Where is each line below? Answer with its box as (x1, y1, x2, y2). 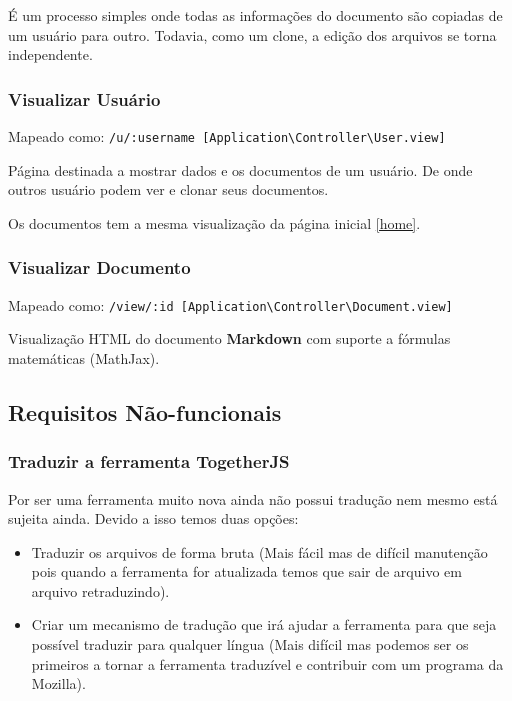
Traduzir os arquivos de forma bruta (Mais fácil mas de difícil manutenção (31, 541, 488, 562)
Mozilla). (31, 673, 86, 694)
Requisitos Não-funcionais (8, 396, 282, 427)
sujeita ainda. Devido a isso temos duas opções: (8, 508, 299, 529)
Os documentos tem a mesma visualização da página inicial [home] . (8, 212, 421, 233)
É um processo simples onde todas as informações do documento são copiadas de (8, 5, 503, 25)
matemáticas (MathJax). (8, 347, 160, 368)
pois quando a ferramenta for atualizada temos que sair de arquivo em (31, 561, 462, 582)
